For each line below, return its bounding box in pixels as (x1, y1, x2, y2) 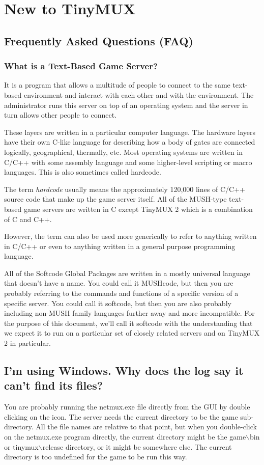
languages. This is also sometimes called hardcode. (4, 167, 161, 177)
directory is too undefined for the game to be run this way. (4, 451, 187, 462)
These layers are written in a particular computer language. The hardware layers (4, 126, 256, 137)
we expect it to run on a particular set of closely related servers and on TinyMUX (4, 327, 260, 338)
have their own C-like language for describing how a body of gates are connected (4, 136, 255, 147)
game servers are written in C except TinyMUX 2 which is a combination (23, 203, 253, 214)
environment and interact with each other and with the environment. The (23, 89, 254, 100)
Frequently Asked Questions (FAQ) (4, 33, 193, 48)
